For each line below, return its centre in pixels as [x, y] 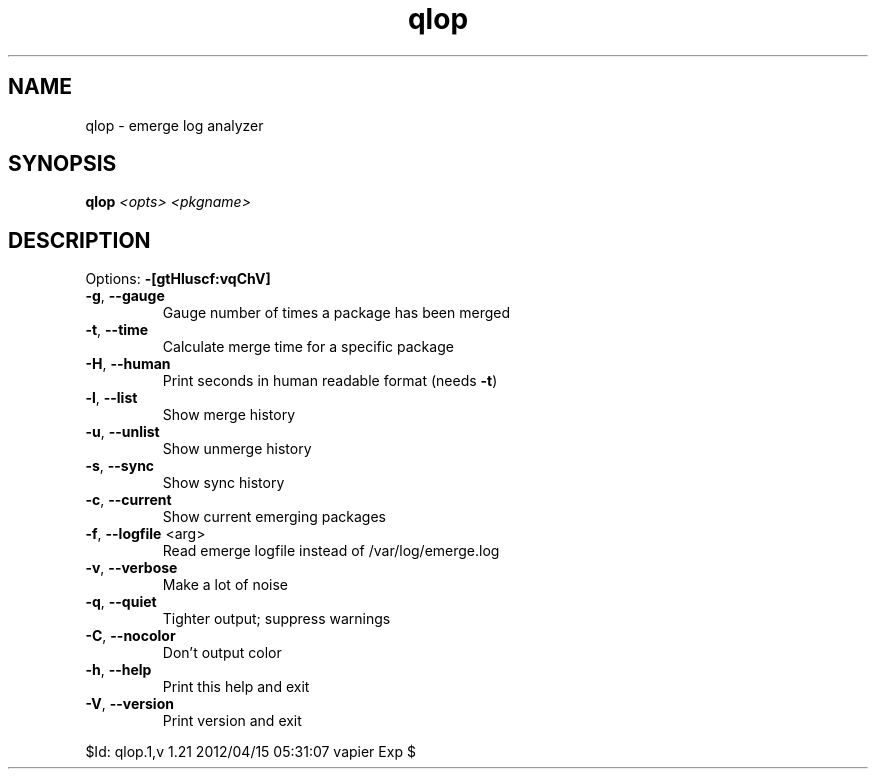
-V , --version [129, 704]
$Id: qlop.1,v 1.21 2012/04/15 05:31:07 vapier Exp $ [250, 752]
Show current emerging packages [274, 517]
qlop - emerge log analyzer [174, 125]
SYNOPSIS [62, 164]
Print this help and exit [236, 687]
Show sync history [223, 483]
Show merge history [228, 415]
